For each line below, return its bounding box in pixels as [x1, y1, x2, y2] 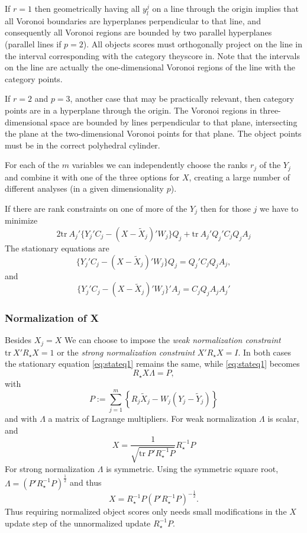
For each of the [5, 159, 60, 171]
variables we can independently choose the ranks [72, 159, 248, 171]
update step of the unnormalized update [5, 516, 151, 529]
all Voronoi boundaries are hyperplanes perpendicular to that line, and [5, 14, 261, 27]
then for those [200, 202, 251, 214]
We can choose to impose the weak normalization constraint [64, 334, 281, 346]
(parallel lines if [5, 37, 62, 50]
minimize [5, 214, 38, 227]
